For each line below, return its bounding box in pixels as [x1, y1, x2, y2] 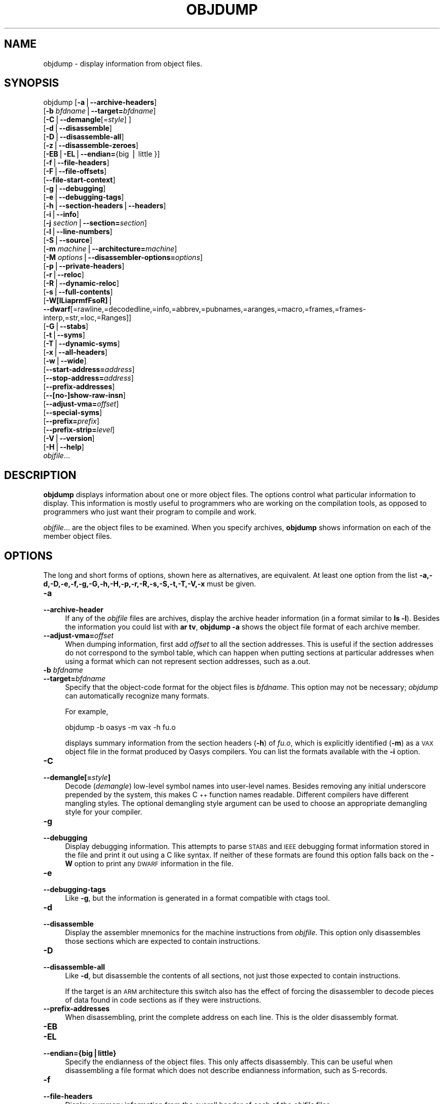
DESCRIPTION [4, 468, 77, 482]
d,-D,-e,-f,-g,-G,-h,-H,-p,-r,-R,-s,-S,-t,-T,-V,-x [43, 579, 205, 588]
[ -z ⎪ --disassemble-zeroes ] [43, 141, 138, 150]
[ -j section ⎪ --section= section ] [43, 218, 147, 228]
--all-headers [58, 348, 105, 357]
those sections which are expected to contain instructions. [65, 937, 261, 946]
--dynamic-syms [58, 339, 118, 348]
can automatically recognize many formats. [65, 691, 209, 701]
